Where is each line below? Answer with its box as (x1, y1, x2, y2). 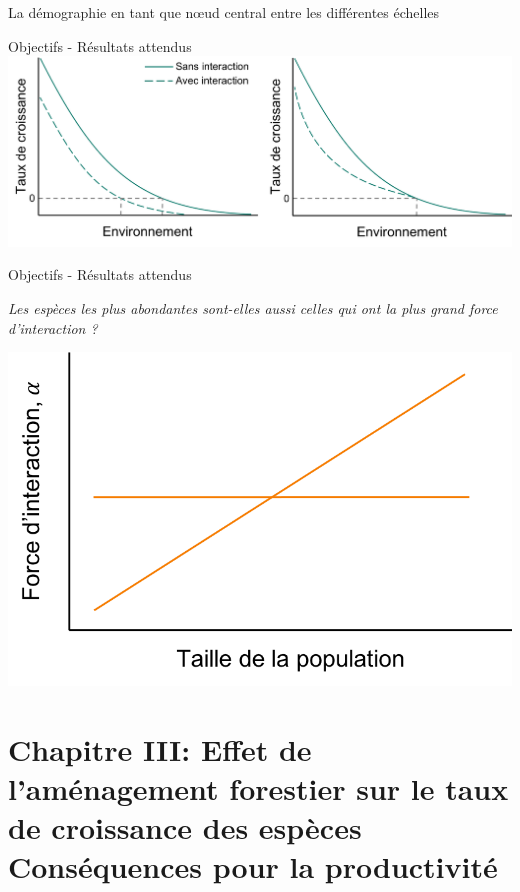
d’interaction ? (8, 317, 98, 338)
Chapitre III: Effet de (8, 728, 312, 769)
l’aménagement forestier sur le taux (8, 767, 509, 808)
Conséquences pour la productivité (8, 846, 498, 887)
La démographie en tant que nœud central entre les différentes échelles (8, 2, 440, 22)
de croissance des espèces (8, 807, 362, 848)
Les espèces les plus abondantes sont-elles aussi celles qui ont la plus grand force (8, 298, 498, 319)
